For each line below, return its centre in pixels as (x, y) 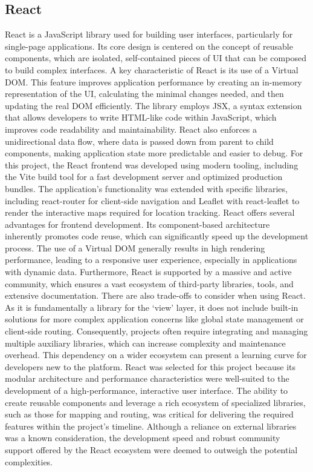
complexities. (29, 461)
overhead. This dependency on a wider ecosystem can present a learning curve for (156, 355)
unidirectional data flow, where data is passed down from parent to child (139, 141)
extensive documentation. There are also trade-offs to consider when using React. (155, 295)
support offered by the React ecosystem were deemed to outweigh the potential (151, 449)
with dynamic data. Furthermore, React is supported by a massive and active (148, 272)
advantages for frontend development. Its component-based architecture (137, 224)
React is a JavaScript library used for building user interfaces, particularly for (149, 34)
